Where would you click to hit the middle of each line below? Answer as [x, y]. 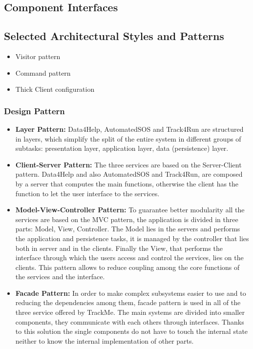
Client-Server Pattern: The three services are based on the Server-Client [128, 164]
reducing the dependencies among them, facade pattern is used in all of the [128, 302]
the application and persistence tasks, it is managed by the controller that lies [132, 238]
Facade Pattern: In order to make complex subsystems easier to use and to [131, 293]
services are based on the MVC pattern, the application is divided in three [127, 219]
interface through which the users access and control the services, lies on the [129, 257]
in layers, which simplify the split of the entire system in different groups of [128, 138]
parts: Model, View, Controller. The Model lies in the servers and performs [128, 229]
